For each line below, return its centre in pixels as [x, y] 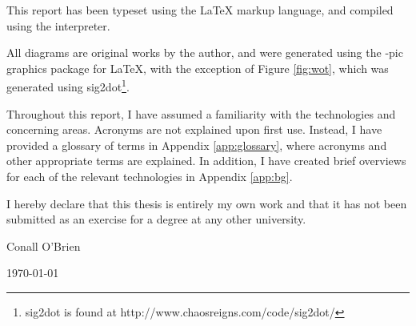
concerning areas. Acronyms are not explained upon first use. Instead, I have [194, 129]
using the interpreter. [58, 25]
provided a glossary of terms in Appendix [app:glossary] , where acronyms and [197, 145]
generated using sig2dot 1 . [68, 86]
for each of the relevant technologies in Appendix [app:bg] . [150, 176]
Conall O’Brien [44, 246]
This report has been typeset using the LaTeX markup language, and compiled [200, 10]
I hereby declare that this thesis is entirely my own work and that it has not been [207, 203]
